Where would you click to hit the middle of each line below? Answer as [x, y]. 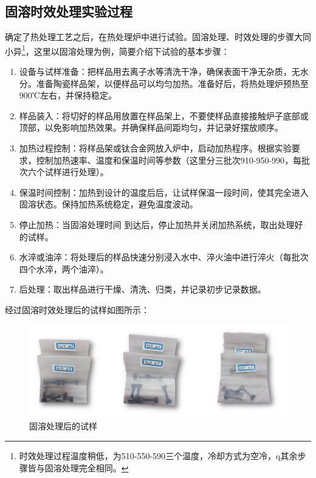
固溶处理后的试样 [63, 426]
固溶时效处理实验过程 [69, 11]
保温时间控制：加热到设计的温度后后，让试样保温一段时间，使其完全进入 [164, 192]
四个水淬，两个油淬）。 [64, 268]
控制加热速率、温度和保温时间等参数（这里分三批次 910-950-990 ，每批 [173, 160]
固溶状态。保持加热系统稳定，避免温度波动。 [108, 204]
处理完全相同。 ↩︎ [95, 467]
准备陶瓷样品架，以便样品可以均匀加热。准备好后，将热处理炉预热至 [172, 83]
